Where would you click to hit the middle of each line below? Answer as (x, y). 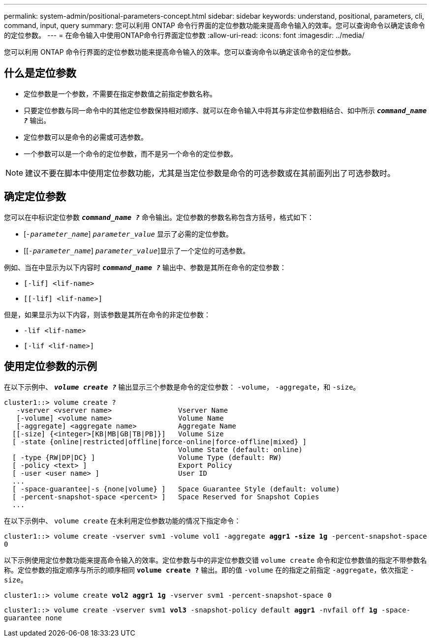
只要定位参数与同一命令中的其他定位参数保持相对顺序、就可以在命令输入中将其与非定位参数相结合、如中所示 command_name (225, 110)
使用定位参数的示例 (50, 366)
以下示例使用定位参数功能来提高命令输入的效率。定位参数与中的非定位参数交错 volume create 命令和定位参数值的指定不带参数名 (215, 560)
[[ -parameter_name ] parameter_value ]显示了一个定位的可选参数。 (137, 250)
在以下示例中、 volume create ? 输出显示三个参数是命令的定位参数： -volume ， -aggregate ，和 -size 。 (182, 387)
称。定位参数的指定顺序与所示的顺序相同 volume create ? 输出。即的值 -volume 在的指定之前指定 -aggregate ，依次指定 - (209, 570)
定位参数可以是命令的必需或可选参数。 (86, 137)
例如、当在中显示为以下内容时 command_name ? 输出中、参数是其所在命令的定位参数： (145, 267)
